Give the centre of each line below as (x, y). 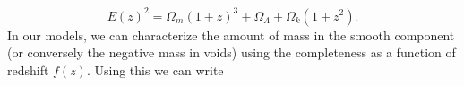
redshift (28, 69)
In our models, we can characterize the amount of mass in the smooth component (231, 34)
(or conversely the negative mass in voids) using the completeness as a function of (232, 52)
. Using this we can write (155, 69)
